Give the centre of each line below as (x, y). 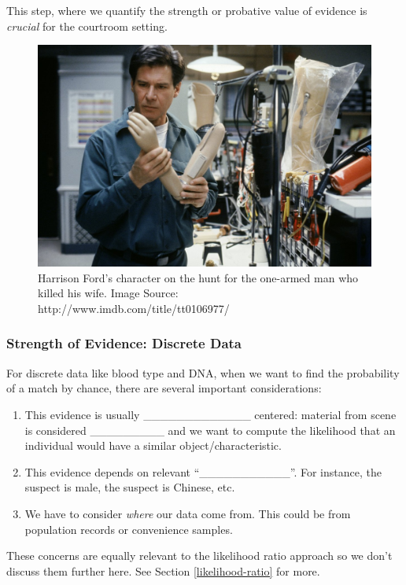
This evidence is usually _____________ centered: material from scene (210, 414)
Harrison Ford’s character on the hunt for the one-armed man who (198, 277)
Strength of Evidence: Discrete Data (124, 343)
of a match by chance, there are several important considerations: (164, 388)
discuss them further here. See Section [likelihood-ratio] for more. (163, 570)
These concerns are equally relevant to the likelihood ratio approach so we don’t (199, 556)
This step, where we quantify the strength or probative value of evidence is (187, 10)
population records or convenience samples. (129, 529)
